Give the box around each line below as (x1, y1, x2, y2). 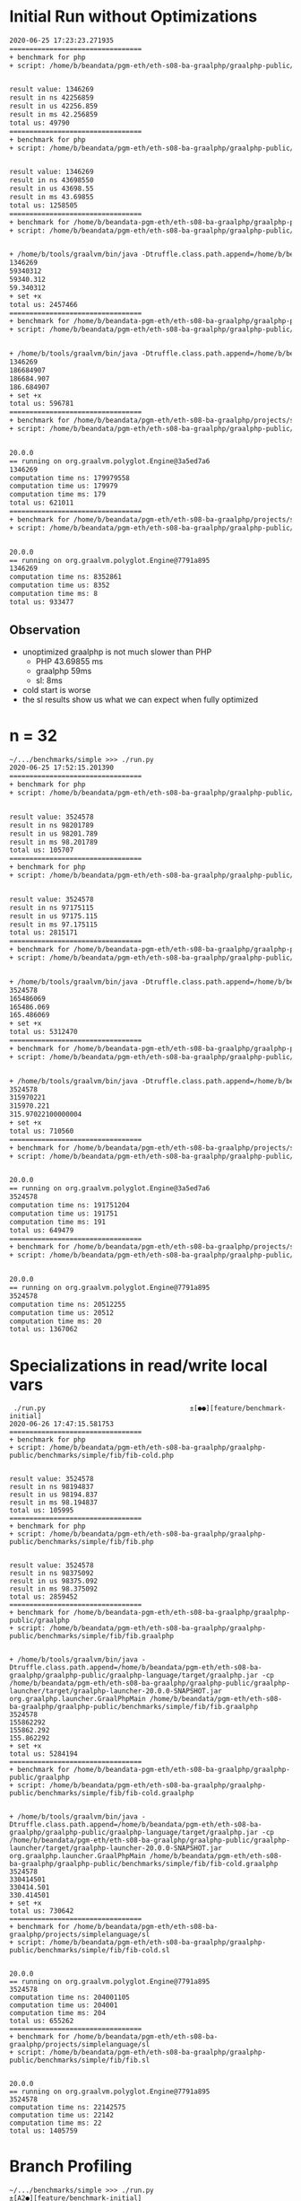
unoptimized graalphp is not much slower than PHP (21, 646, 212, 657)
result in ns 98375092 (9, 1569, 94, 1578)
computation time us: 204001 (9, 2001, 118, 2010)
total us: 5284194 (9, 1749, 78, 1758)
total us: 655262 (9, 2017, 74, 2026)
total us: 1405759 (9, 2126, 78, 2135)
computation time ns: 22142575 (9, 2103, 126, 2112)
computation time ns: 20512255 (9, 1300, 126, 1309)
